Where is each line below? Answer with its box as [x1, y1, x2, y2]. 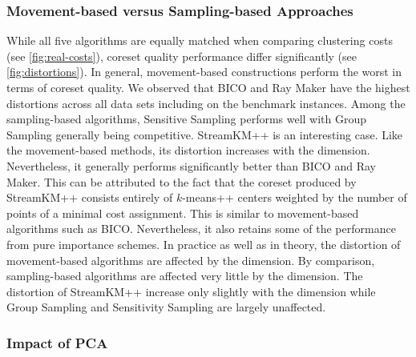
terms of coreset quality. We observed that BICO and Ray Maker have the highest [6, 79, 410, 95]
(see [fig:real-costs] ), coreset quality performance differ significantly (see [6, 47, 357, 64]
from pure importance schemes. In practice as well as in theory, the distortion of [6, 235, 401, 252]
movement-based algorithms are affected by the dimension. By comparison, [6, 251, 375, 268]
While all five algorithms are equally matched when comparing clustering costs [6, 32, 393, 49]
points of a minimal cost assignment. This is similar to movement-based [6, 204, 359, 221]
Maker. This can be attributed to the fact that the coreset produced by [6, 173, 357, 190]
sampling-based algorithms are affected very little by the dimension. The [6, 267, 363, 284]
